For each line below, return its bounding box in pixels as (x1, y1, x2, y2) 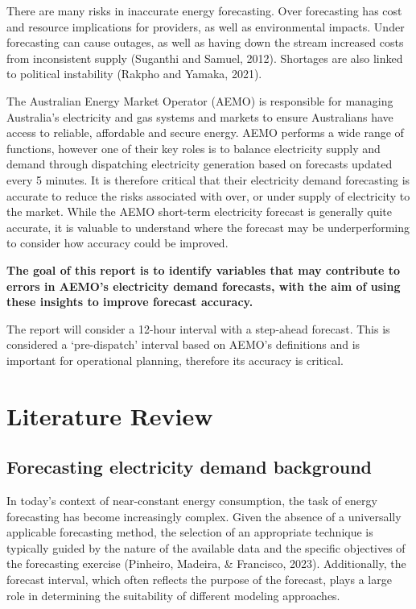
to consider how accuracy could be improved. (6, 234, 229, 251)
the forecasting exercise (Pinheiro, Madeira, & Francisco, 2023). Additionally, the (6, 555, 406, 572)
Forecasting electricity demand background (6, 454, 372, 479)
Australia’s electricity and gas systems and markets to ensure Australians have (6, 108, 393, 125)
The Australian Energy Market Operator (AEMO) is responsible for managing (6, 92, 393, 109)
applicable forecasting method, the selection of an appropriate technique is (6, 524, 373, 541)
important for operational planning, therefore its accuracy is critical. (6, 351, 344, 368)
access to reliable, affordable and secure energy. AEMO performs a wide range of (6, 124, 404, 141)
